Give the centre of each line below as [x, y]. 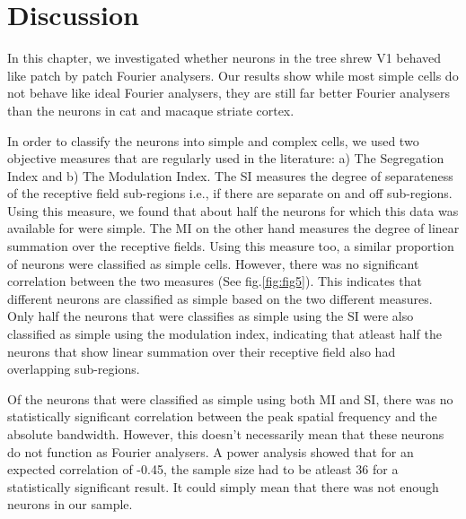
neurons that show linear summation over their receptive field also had [202, 351]
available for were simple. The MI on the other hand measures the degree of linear [233, 228]
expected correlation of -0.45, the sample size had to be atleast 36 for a [203, 469]
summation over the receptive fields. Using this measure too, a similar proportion [231, 246]
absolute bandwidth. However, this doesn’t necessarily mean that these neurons [226, 434]
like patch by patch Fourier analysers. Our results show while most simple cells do [233, 75]
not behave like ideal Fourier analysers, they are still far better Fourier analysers [229, 93]
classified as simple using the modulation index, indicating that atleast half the [224, 334]
